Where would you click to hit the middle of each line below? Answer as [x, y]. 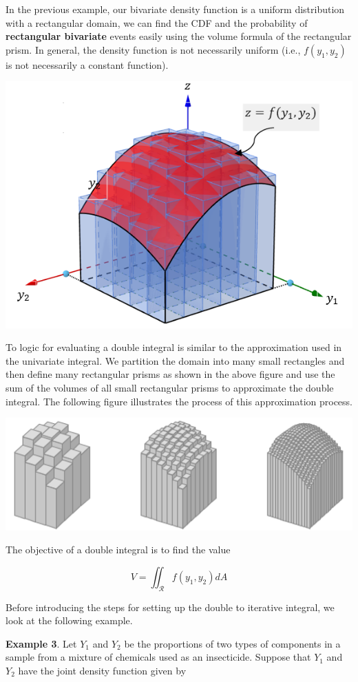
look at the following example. [69, 620]
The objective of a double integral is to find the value [118, 550]
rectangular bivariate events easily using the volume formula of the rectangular [179, 36]
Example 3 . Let [41, 643]
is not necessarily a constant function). [87, 64]
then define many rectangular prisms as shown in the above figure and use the [170, 374]
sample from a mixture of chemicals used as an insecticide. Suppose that [158, 657]
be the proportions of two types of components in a [232, 643]
